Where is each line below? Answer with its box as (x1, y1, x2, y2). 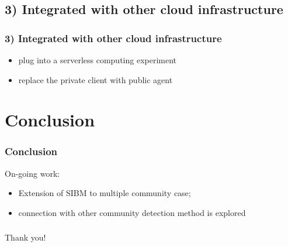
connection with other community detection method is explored (18, 206, 246, 218)
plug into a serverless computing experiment (18, 54, 177, 66)
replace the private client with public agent (18, 73, 173, 85)
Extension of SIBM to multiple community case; (18, 187, 191, 199)
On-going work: (5, 167, 60, 179)
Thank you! (5, 231, 46, 243)
